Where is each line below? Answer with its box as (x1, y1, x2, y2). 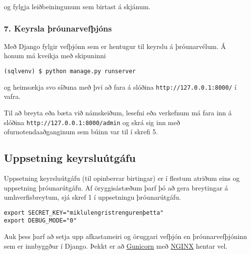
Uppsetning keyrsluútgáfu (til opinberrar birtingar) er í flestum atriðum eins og (4, 173, 240, 183)
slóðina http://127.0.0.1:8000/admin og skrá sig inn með (4, 117, 180, 127)
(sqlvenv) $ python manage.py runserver (4, 68, 136, 75)
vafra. (4, 91, 21, 101)
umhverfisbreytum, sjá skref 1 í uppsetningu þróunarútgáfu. (4, 192, 181, 202)
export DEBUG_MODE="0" (4, 217, 77, 224)
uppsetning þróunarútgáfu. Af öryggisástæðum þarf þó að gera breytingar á (4, 182, 228, 192)
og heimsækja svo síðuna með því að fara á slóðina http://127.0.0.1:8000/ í (4, 81, 236, 92)
